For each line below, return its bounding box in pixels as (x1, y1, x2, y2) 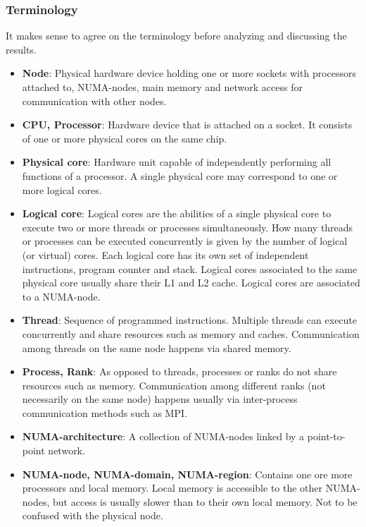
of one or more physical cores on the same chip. (22, 131, 227, 145)
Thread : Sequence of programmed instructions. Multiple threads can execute (22, 313, 358, 327)
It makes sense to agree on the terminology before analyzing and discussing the (6, 28, 347, 43)
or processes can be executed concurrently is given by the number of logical (22, 234, 348, 248)
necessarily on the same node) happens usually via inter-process (22, 392, 298, 406)
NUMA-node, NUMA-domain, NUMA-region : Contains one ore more (22, 466, 353, 481)
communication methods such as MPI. (22, 405, 187, 420)
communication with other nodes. (22, 93, 167, 108)
